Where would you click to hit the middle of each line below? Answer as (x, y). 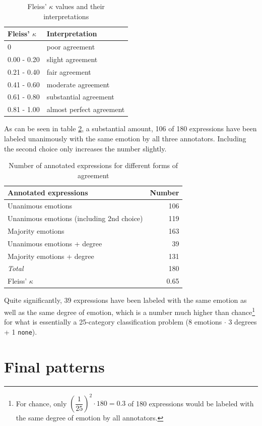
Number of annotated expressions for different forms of (93, 165)
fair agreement (69, 71)
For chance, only (41, 403)
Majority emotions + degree (51, 256)
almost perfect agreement (86, 109)
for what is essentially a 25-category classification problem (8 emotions (113, 322)
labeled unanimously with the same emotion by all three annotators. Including (125, 138)
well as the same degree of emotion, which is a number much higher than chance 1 (130, 311)
